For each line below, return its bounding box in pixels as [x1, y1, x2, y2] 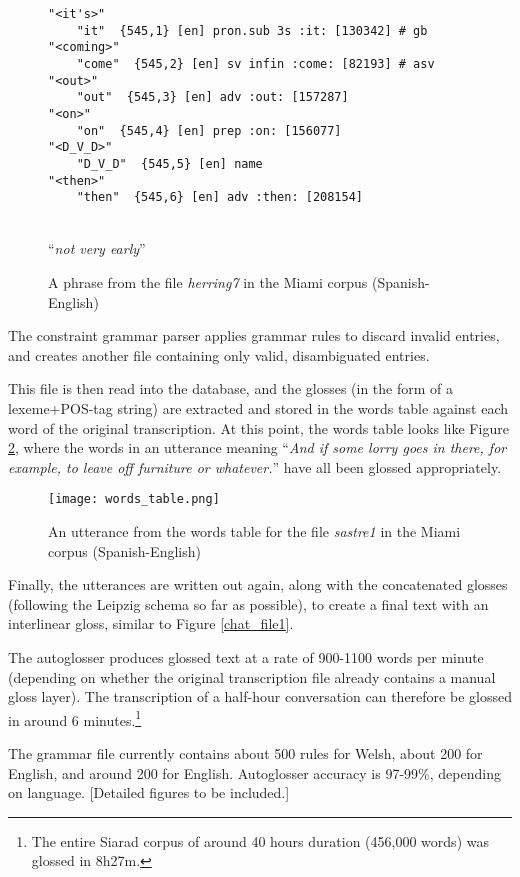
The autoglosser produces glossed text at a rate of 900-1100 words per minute [8, 647, 484, 668]
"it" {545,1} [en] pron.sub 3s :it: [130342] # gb [76, 23, 428, 38]
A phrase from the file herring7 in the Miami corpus [48, 272, 368, 293]
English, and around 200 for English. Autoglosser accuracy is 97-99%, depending [8, 762, 501, 783]
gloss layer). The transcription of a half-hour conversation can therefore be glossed [8, 686, 512, 707]
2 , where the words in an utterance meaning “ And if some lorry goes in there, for [8, 437, 507, 458]
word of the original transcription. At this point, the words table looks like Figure [8, 417, 509, 438]
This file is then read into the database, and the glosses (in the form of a [8, 378, 454, 399]
